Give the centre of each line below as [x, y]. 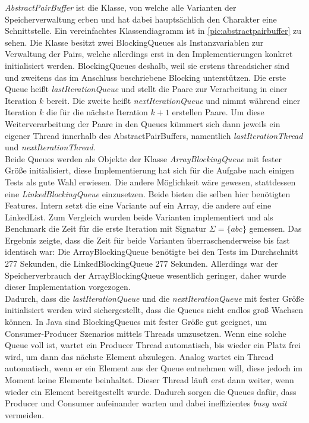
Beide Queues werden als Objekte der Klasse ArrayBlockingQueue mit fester [144, 158]
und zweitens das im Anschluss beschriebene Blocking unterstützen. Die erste [146, 77]
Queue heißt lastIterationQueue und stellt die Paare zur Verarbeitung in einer [146, 89]
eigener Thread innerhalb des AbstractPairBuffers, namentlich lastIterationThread [154, 135]
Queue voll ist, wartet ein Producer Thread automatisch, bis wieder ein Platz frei [153, 345]
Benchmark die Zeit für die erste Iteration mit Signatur [106, 228]
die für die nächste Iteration [97, 112]
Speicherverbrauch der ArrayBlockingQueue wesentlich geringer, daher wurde [146, 275]
